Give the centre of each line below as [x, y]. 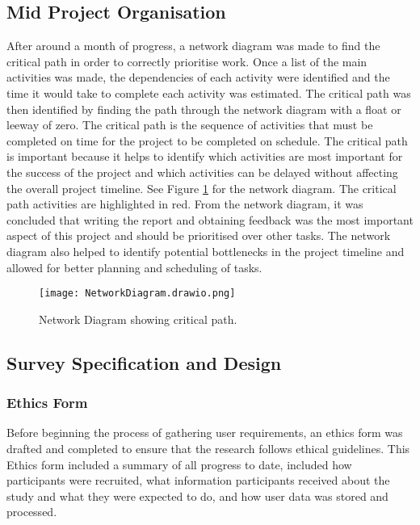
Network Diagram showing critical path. [138, 319]
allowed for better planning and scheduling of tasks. [134, 267]
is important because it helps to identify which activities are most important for [205, 156]
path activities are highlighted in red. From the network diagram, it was [185, 204]
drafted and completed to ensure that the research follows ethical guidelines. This [208, 448]
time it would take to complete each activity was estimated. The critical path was [209, 92]
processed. [32, 512]
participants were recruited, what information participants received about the [198, 480]
